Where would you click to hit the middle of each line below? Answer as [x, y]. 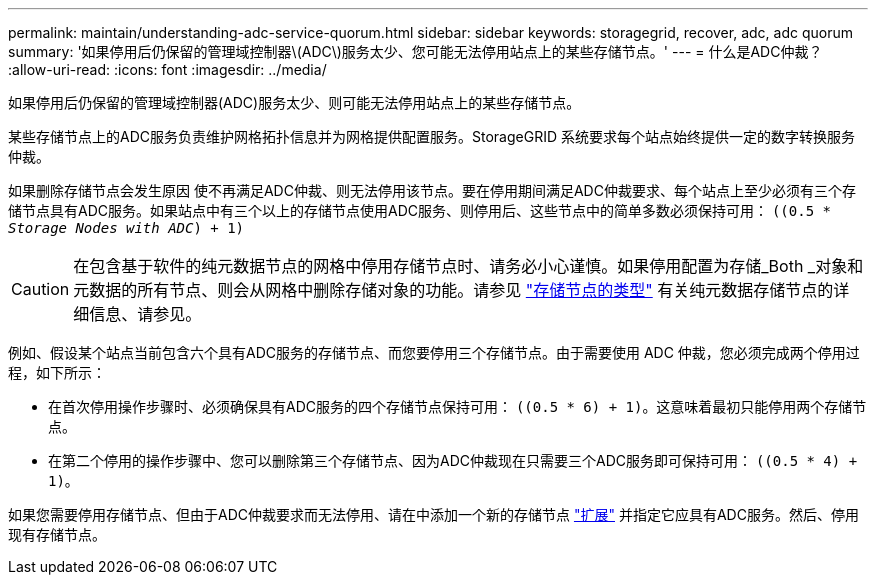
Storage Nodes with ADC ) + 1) [126, 228]
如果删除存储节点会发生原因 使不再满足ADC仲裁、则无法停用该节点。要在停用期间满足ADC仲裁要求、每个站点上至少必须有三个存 [432, 190]
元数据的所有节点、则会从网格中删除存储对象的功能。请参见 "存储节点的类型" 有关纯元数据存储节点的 [453, 290]
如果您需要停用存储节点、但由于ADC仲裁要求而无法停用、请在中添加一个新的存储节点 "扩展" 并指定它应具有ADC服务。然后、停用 [433, 514]
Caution [40, 289]
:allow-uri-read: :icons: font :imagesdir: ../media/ [167, 69]
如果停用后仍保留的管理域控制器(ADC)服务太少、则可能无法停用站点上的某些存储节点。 [294, 102]
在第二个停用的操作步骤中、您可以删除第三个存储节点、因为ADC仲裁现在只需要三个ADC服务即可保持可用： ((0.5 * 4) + [453, 460]
